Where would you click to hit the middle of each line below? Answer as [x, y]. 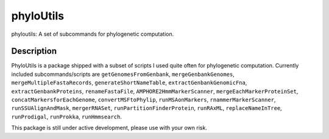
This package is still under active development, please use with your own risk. [109, 128]
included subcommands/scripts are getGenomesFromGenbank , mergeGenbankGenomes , [123, 74]
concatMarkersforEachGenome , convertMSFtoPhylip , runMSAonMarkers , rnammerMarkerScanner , [143, 100]
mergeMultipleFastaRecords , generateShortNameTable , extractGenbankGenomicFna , [129, 83]
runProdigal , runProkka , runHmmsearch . [66, 117]
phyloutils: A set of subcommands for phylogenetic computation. [93, 34]
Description [34, 51]
